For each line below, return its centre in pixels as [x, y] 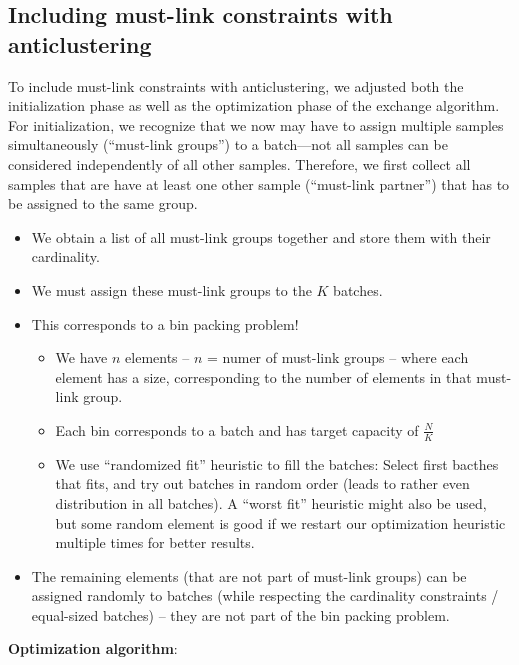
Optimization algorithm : [93, 648]
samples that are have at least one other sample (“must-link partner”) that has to [259, 183]
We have [81, 357]
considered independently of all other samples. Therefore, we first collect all [239, 163]
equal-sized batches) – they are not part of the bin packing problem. [240, 614]
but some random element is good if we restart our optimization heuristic [280, 522]
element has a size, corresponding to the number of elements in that [263, 376]
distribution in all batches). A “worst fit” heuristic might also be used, [271, 502]
